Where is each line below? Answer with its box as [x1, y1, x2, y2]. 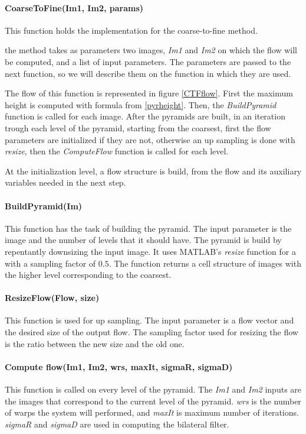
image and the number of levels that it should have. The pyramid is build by [5, 234, 282, 246]
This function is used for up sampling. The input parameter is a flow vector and [5, 314, 294, 326]
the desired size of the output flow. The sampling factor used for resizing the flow [5, 326, 298, 338]
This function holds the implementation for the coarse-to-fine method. [5, 24, 258, 36]
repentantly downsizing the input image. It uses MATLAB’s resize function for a [5, 245, 296, 257]
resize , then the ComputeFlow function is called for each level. [5, 145, 229, 157]
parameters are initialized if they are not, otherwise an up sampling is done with [5, 133, 295, 145]
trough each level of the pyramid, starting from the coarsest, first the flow [5, 121, 271, 134]
